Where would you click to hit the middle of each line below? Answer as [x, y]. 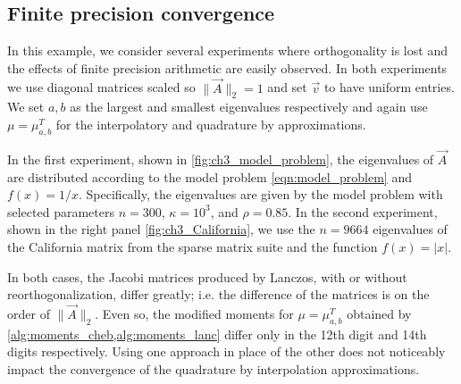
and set [287, 87]
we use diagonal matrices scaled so [101, 87]
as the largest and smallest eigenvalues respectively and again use [249, 107]
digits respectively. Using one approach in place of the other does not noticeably [226, 351]
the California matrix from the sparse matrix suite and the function [193, 246]
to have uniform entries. [389, 87]
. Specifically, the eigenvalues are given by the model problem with [261, 194]
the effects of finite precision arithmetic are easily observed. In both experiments [227, 67]
